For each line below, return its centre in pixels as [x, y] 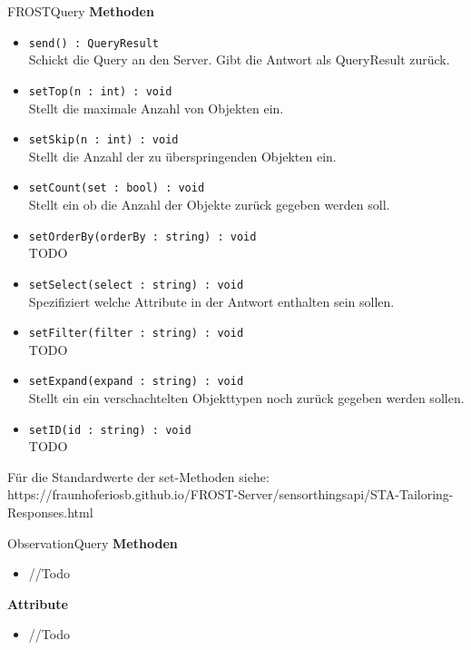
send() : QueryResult [93, 43]
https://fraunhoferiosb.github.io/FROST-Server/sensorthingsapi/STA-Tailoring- [231, 494]
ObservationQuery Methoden [93, 542]
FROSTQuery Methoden [81, 11]
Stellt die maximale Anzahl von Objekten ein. [156, 108]
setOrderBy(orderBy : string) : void [142, 236]
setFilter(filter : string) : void [136, 334]
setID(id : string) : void [110, 430]
